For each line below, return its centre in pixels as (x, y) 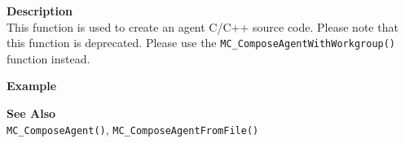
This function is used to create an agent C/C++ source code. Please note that (202, 26)
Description (40, 11)
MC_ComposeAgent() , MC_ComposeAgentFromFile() (133, 129)
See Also (31, 113)
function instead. (48, 58)
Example (32, 86)
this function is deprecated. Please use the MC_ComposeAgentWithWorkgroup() (201, 43)
